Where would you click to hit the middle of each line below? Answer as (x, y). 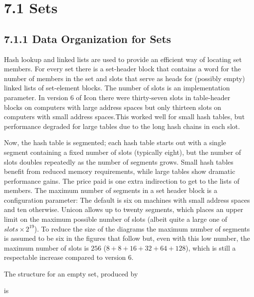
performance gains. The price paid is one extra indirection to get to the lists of (122, 180)
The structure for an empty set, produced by (71, 274)
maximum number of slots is (46, 247)
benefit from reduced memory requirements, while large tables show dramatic (120, 171)
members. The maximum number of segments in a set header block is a (111, 190)
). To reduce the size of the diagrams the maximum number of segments (142, 228)
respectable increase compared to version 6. (69, 257)
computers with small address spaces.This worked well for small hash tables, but (124, 117)
